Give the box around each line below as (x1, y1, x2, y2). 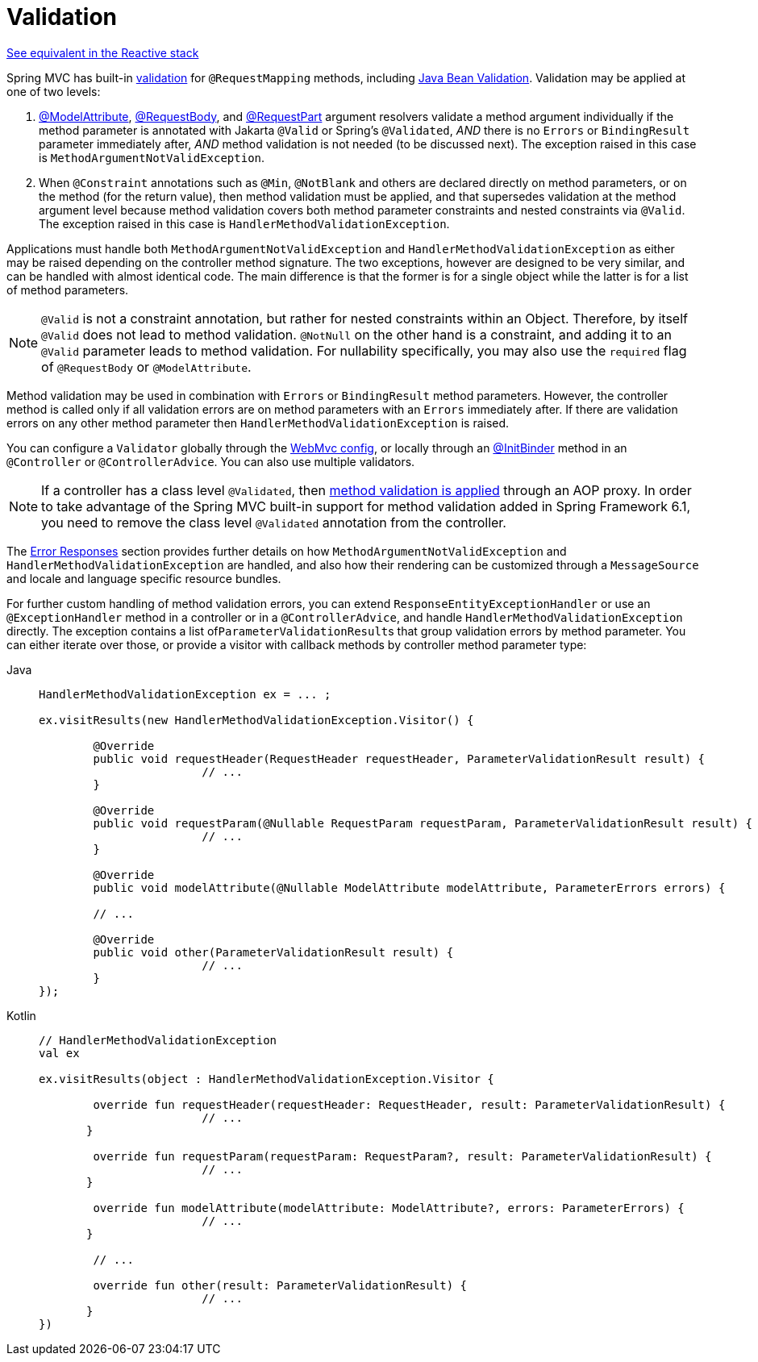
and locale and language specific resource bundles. (6, 571, 281, 585)
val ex (39, 1046, 80, 1060)
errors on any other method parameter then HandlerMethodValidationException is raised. (6, 415, 510, 430)
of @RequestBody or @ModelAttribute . (41, 358, 252, 375)
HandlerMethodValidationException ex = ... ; (39, 687, 331, 701)
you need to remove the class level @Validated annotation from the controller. (41, 514, 506, 531)
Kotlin (6, 1008, 36, 1023)
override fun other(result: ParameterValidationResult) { (93, 1278, 468, 1292)
